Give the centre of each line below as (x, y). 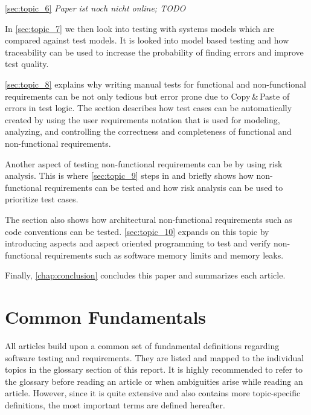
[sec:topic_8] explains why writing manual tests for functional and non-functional (156, 84)
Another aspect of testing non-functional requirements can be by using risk (144, 163)
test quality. (27, 64)
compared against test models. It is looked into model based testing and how (147, 40)
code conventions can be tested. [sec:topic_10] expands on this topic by (137, 231)
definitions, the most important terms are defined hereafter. (115, 404)
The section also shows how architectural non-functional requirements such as (149, 219)
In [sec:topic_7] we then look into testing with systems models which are (140, 28)
